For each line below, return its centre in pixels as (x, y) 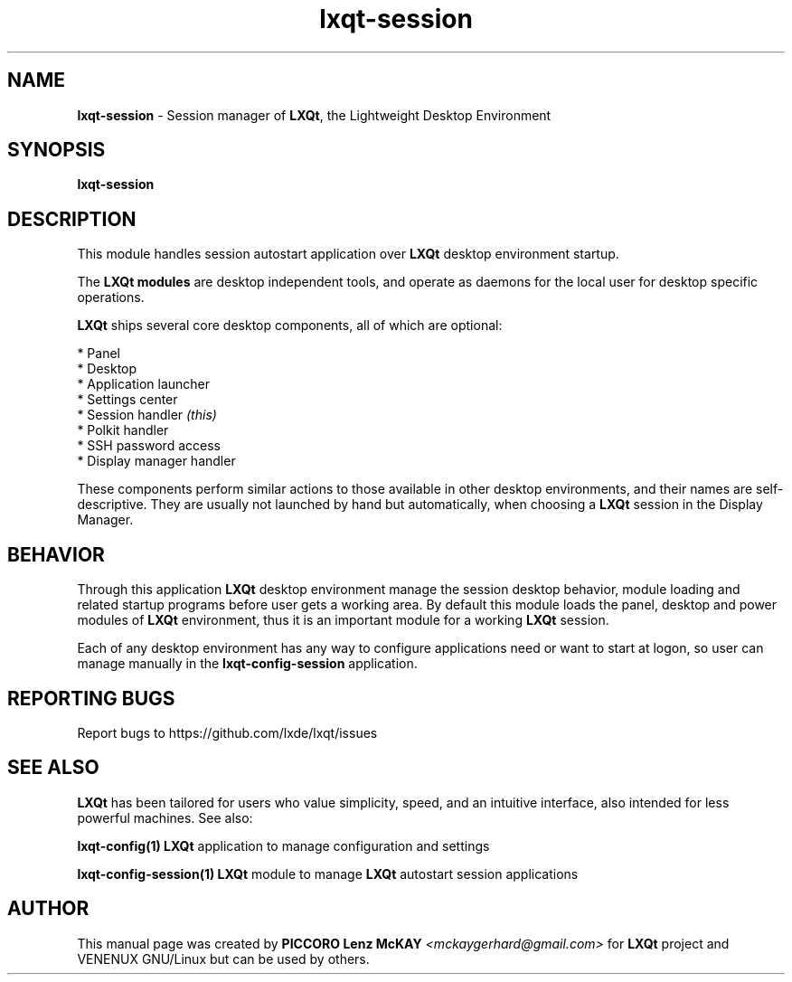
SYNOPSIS (57, 150)
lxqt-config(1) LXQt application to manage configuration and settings (283, 845)
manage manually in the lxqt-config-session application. (247, 664)
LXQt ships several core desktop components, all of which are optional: (290, 326)
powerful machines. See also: (165, 817)
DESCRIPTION (72, 219)
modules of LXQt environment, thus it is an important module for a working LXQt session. (343, 620)
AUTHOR (48, 909)
